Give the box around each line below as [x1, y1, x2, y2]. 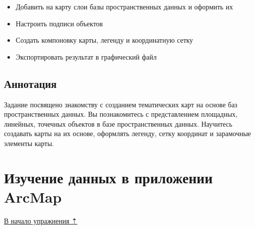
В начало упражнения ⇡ [4, 215, 78, 226]
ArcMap [4, 186, 62, 207]
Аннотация [4, 76, 57, 91]
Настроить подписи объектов [15, 18, 103, 28]
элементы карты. [4, 138, 54, 148]
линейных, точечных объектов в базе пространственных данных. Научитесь [4, 118, 233, 129]
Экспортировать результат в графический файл [15, 51, 157, 62]
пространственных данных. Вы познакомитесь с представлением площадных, [4, 109, 238, 119]
